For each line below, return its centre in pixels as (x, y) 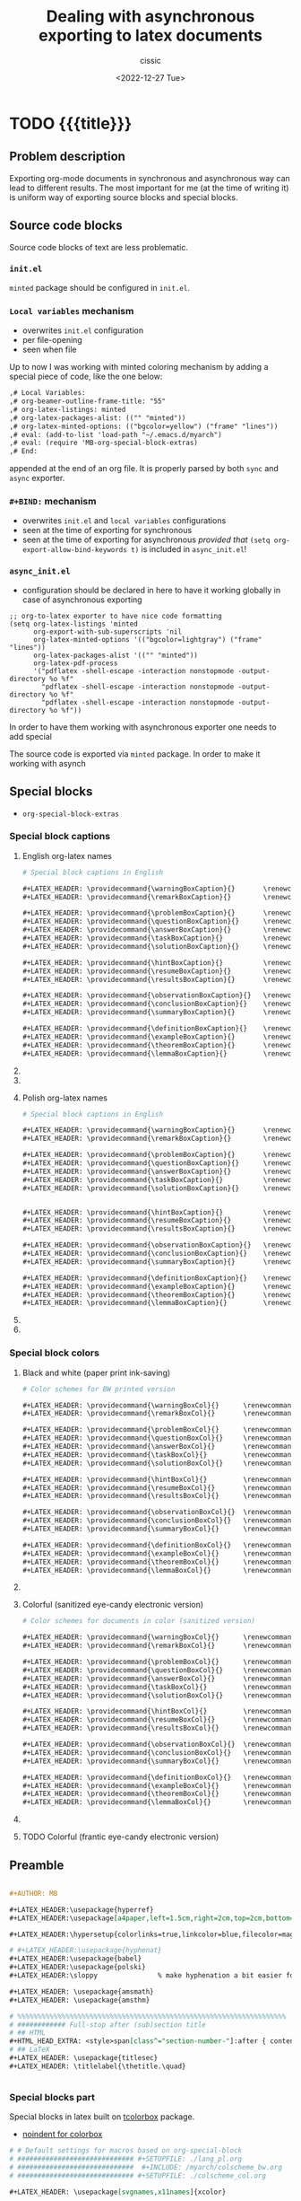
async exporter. (37, 478)
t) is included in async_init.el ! (189, 549)
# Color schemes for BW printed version (99, 1389)
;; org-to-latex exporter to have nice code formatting (116, 616)
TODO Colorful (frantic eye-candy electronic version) (120, 1837)
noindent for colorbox (62, 2135)
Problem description (67, 157)
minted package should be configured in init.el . (100, 287)
